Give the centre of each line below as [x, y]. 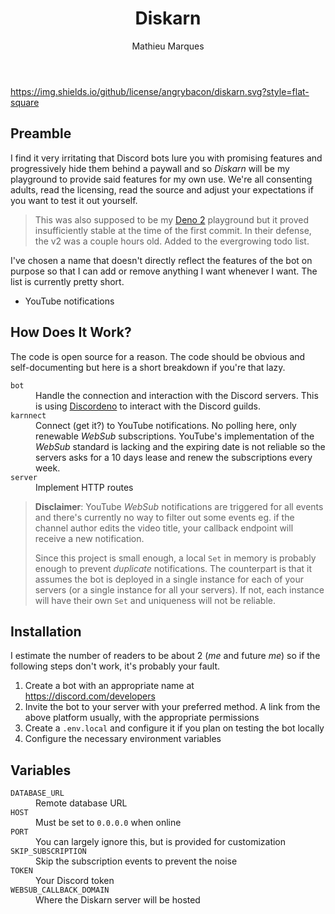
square [25, 102]
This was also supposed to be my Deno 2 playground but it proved [172, 219]
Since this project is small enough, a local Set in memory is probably [175, 558]
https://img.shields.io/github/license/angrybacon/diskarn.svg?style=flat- [160, 91]
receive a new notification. [89, 538]
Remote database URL [81, 803]
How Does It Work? [71, 332]
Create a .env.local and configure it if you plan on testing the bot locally [174, 728]
